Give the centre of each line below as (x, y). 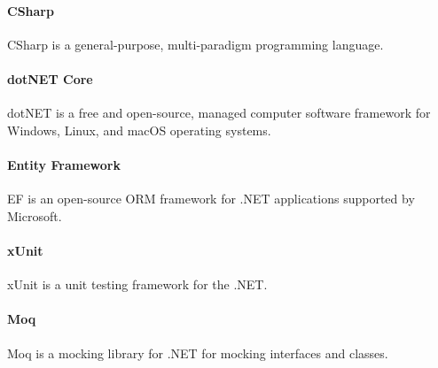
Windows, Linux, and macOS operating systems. (139, 130)
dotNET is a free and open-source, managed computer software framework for (219, 113)
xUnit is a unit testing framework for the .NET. (137, 284)
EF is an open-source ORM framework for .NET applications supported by (211, 199)
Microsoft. (35, 215)
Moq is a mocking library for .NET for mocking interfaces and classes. (198, 353)
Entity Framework (64, 164)
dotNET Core (50, 78)
